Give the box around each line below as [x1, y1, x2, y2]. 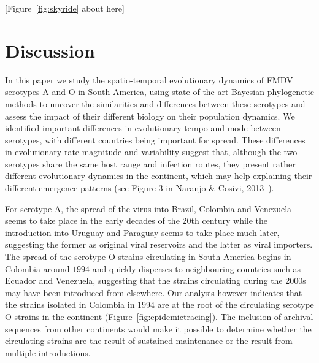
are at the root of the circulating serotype [157, 298, 314, 311]
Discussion [5, 37, 95, 63]
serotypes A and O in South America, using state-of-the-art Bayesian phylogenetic [5, 85, 314, 98]
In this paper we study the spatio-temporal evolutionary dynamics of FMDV [5, 73, 293, 86]
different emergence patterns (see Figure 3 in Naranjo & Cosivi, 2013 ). [5, 181, 274, 194]
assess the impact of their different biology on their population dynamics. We [5, 109, 295, 122]
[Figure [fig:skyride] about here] [5, 2, 125, 14]
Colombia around [5, 262, 70, 275]
